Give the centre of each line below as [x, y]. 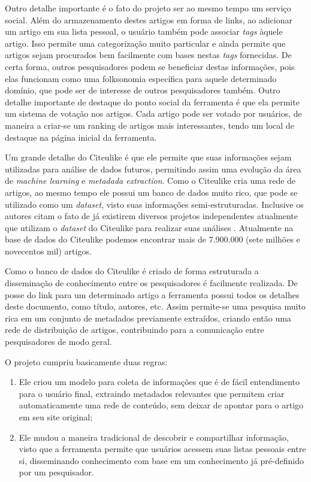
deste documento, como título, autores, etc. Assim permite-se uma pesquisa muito [155, 306]
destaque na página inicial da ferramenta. [81, 137]
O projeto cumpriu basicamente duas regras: [86, 361]
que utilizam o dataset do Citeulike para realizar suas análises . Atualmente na [149, 227]
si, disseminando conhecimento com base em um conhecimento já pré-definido [161, 460]
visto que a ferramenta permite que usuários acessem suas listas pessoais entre [162, 449]
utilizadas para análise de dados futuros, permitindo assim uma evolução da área [153, 169]
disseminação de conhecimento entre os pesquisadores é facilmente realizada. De [151, 283]
